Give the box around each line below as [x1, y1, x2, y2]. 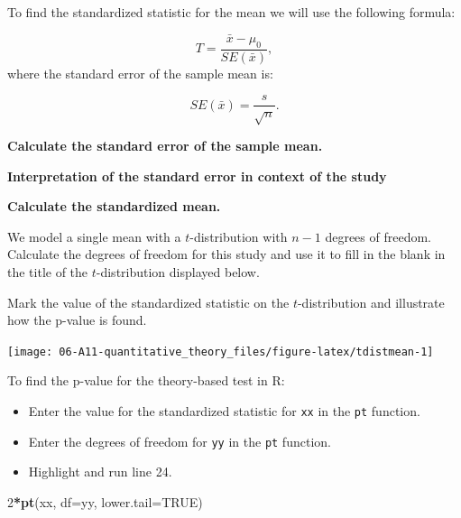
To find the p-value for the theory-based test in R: [7, 371, 285, 390]
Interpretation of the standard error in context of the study [7, 166, 387, 185]
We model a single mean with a [7, 227, 181, 245]
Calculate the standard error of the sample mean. [7, 136, 323, 155]
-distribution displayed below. [96, 263, 260, 282]
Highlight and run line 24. [28, 462, 172, 481]
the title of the [7, 263, 88, 282]
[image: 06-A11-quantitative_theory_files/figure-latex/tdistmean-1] [7, 345, 434, 358]
